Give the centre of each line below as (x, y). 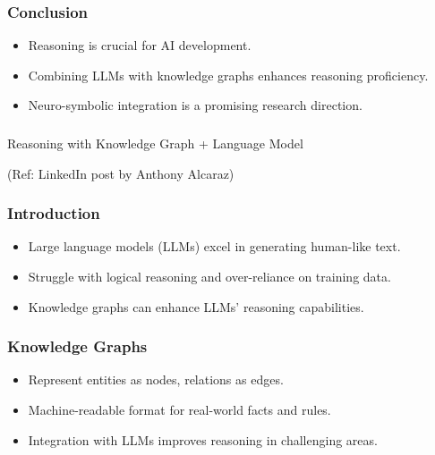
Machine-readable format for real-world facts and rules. (179, 409)
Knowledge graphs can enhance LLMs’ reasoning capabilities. (196, 306)
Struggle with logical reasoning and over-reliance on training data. (209, 276)
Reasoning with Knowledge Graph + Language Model (155, 143)
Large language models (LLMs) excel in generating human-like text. (214, 246)
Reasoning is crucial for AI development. (140, 45)
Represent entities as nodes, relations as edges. (156, 379)
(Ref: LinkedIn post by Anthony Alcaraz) (121, 173)
